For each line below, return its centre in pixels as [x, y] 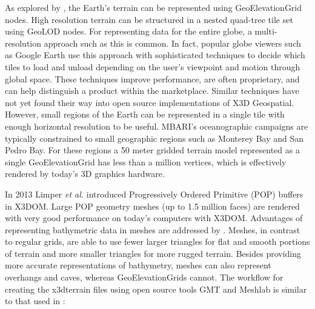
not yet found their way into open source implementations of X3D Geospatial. [150, 102]
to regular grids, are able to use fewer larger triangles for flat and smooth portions [157, 241]
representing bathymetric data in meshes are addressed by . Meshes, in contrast [153, 229]
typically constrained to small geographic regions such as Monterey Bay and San [154, 138]
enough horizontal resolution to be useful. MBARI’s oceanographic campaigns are [157, 126]
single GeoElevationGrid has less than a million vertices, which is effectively [146, 161]
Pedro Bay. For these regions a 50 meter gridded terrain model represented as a [152, 150]
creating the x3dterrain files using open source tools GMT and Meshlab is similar [156, 289]
